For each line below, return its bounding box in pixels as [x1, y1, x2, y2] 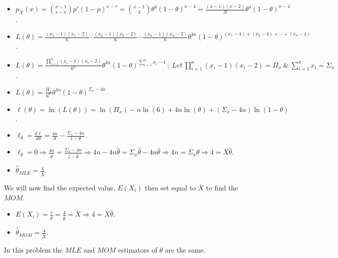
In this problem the [4, 244, 63, 255]
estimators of [118, 244, 157, 255]
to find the [206, 183, 238, 193]
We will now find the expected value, [4, 183, 115, 193]
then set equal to [145, 183, 196, 193]
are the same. [165, 244, 206, 255]
